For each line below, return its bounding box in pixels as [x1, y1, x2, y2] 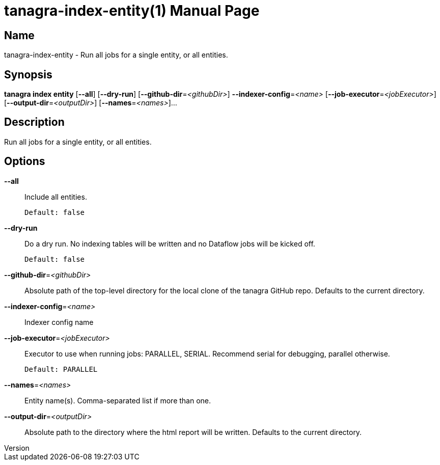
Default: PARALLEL [24, 365, 98, 373]
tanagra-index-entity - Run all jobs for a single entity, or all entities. [4, 50, 228, 60]
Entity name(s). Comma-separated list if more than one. [24, 396, 211, 405]
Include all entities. [24, 192, 87, 201]
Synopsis [4, 68, 52, 81]
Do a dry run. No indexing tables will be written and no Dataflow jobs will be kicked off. [24, 239, 315, 248]
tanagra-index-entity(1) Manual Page [4, 2, 260, 19]
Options [4, 155, 45, 168]
